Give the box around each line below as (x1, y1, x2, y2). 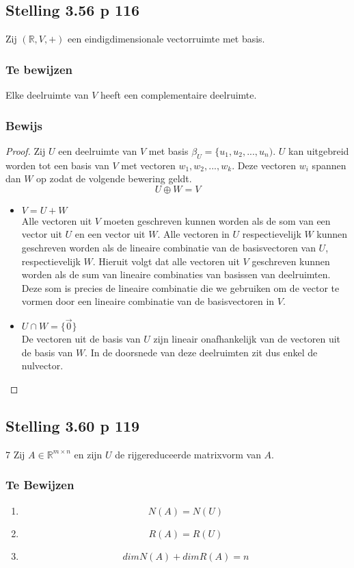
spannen (312, 158, 346, 172)
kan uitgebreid (288, 143, 349, 158)
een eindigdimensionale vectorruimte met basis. (68, 32, 265, 46)
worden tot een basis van (5, 158, 109, 172)
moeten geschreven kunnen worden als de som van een (103, 213, 331, 227)
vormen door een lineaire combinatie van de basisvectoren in (21, 294, 275, 308)
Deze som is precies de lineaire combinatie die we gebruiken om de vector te (21, 280, 340, 295)
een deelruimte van (58, 143, 137, 158)
